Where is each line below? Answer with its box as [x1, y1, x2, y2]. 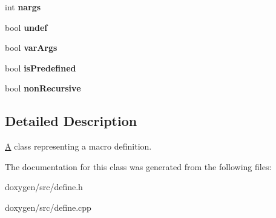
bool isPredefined [5, 61, 76, 74]
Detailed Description [5, 111, 137, 130]
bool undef [5, 21, 48, 33]
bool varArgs [5, 41, 57, 54]
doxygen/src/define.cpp [5, 200, 91, 213]
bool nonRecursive [5, 82, 81, 94]
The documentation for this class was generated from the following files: [5, 160, 272, 173]
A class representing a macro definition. [5, 140, 152, 153]
